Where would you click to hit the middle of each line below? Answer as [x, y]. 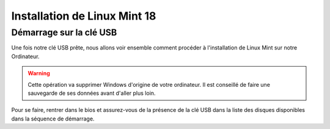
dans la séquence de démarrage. [53, 119]
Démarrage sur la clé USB [64, 32]
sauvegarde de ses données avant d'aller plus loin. [92, 93]
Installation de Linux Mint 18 [84, 16]
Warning [39, 73]
